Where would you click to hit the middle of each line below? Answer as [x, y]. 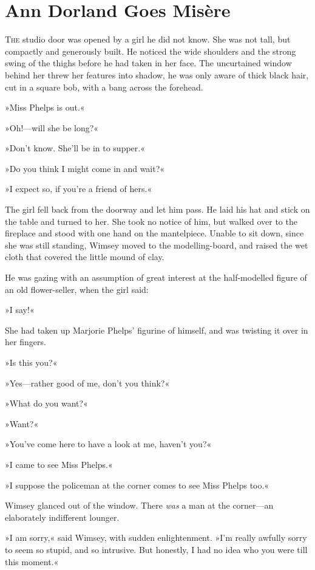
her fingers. [25, 342]
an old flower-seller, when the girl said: [77, 289]
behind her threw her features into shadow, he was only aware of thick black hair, [157, 74]
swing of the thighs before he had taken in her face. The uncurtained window [148, 63]
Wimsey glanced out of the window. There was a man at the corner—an [139, 505]
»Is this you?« [31, 362]
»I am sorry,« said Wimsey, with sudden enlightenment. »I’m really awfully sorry [156, 537]
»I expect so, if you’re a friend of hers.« [79, 189]
